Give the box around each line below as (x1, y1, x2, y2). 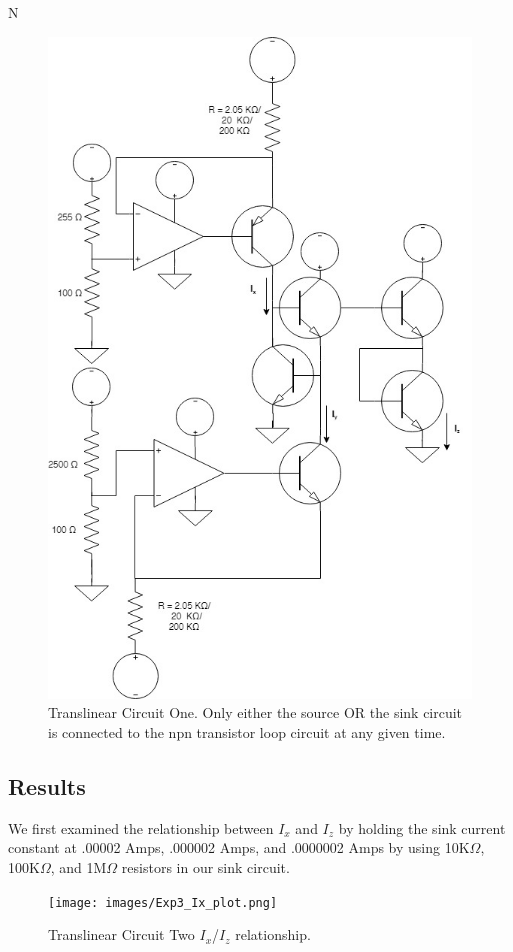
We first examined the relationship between (8, 817, 274, 838)
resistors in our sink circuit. (121, 857, 290, 878)
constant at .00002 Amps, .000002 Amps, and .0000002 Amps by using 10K (8, 837, 470, 858)
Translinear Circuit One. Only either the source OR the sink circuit (48, 702, 463, 723)
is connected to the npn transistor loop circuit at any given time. (48, 722, 446, 743)
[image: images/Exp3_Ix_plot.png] (48, 895, 278, 910)
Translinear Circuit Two (48, 924, 195, 945)
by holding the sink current (338, 817, 506, 838)
